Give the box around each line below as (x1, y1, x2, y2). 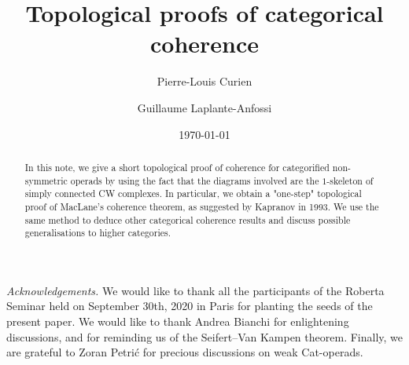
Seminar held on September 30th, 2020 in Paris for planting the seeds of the (6, 297, 373, 314)
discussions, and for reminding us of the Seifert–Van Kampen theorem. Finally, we (6, 328, 403, 345)
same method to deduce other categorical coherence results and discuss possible (24, 213, 351, 226)
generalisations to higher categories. (24, 226, 171, 239)
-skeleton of (326, 173, 374, 187)
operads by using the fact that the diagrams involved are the (70, 173, 319, 187)
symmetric (24, 173, 68, 187)
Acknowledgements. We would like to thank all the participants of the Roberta (6, 282, 385, 298)
